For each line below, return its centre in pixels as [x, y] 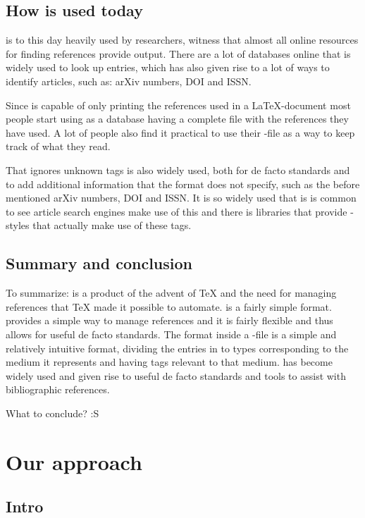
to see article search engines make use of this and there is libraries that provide [177, 211]
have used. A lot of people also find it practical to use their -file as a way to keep [180, 132]
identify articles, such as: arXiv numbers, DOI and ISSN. [129, 81]
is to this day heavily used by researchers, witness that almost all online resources [182, 40]
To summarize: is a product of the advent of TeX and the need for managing [171, 293]
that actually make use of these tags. [112, 225]
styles [18, 225]
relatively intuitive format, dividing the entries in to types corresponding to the [177, 348]
